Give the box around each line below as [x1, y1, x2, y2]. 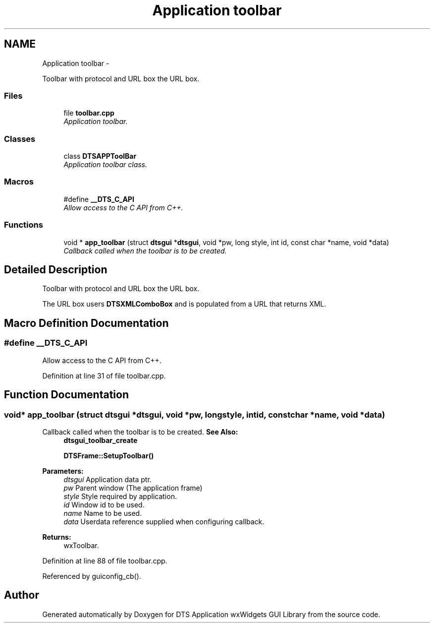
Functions [4, 220, 43, 230]
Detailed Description [4, 263, 108, 276]
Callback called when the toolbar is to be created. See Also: [42, 427, 238, 436]
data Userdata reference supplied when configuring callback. [63, 517, 265, 526]
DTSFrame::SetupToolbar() [63, 451, 154, 460]
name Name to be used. [63, 508, 142, 517]
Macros [4, 177, 34, 187]
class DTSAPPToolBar [63, 152, 137, 161]
